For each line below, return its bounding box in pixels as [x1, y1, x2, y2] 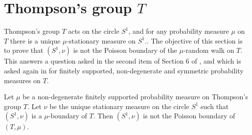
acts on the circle [68, 26, 119, 36]
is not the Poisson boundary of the [73, 45, 177, 55]
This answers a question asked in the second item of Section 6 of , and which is [4, 56, 241, 66]
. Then [93, 111, 114, 121]
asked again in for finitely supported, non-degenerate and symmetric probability [4, 65, 244, 75]
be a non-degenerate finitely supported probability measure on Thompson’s [23, 91, 248, 102]
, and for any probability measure [128, 26, 229, 36]
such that [201, 101, 229, 111]
